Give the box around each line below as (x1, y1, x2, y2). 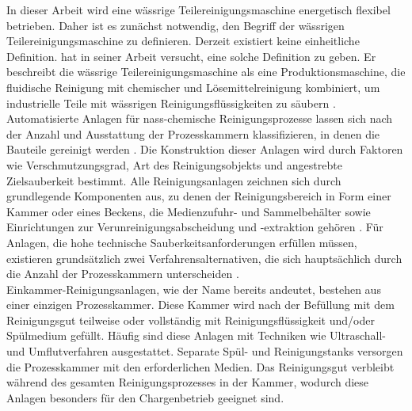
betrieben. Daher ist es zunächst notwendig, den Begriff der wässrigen (6, 17, 345, 33)
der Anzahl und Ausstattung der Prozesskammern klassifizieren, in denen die (6, 125, 380, 142)
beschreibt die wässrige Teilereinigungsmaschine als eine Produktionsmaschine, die (6, 63, 406, 80)
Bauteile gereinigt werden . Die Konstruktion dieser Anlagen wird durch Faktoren (6, 141, 403, 158)
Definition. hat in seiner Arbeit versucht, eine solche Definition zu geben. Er (6, 48, 376, 64)
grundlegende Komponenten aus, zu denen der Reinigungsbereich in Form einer (6, 188, 391, 204)
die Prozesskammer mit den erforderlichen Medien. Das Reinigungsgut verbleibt (6, 358, 395, 375)
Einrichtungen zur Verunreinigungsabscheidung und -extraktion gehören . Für (6, 219, 383, 235)
